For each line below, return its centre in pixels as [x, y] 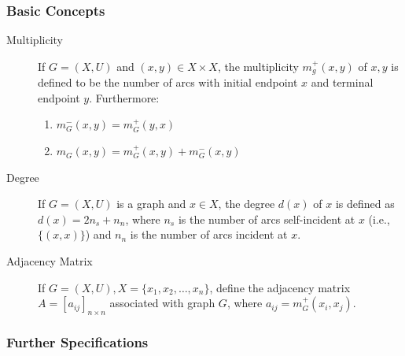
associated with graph [162, 303]
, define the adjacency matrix [280, 287]
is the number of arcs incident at [209, 234]
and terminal [342, 82]
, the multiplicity [258, 66]
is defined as [365, 204]
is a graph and [151, 204]
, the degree [247, 204]
